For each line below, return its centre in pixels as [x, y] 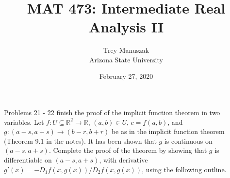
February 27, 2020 [126, 76]
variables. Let [24, 122]
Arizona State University [126, 59]
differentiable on [28, 160]
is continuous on [188, 141]
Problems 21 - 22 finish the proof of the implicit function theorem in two [112, 112]
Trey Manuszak [126, 50]
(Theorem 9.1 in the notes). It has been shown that [80, 141]
